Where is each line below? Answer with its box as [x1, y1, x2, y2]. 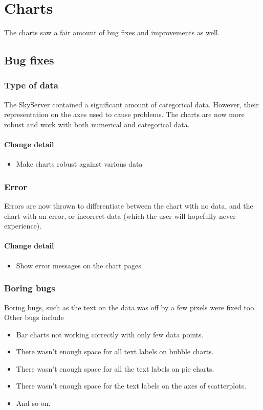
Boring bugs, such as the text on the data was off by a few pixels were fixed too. [4, 302, 256, 312]
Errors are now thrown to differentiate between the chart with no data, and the [4, 200, 253, 211]
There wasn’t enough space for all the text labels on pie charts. [16, 363, 214, 374]
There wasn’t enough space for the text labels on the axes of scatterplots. [16, 380, 247, 391]
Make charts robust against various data [16, 158, 143, 169]
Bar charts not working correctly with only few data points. [16, 329, 204, 339]
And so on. [16, 398, 51, 408]
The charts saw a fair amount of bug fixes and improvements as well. [4, 27, 220, 38]
